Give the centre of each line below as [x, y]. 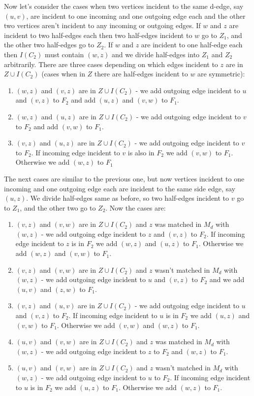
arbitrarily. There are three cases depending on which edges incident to [111, 64]
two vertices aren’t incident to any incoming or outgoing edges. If [102, 25]
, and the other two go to [58, 207]
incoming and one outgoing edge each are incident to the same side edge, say [120, 188]
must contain [64, 54]
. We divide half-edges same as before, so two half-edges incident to [128, 198]
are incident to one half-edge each [192, 45]
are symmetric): [221, 74]
